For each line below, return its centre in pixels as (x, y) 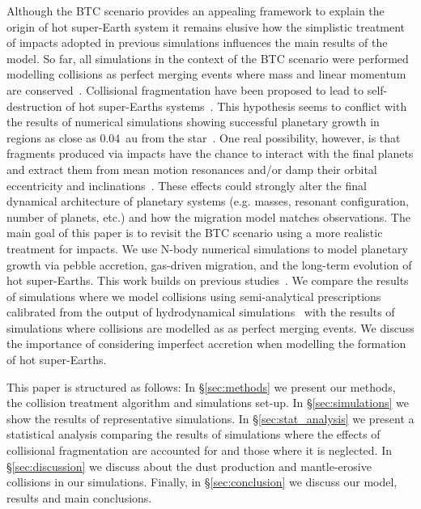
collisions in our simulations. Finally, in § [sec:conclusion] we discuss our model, (202, 482)
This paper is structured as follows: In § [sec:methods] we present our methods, (201, 386)
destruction (34, 106)
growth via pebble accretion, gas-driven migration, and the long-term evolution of (209, 264)
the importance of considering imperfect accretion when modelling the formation (206, 344)
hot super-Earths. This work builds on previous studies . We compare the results (208, 280)
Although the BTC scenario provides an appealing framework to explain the (196, 11)
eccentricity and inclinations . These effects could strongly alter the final (187, 185)
